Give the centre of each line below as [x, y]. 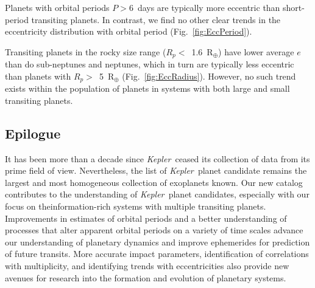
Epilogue [33, 133]
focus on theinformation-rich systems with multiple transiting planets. [136, 206]
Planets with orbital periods [57, 7]
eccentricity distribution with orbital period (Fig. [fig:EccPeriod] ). [129, 31]
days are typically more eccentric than [209, 7]
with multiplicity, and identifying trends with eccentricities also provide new [147, 266]
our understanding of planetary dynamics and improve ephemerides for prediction [157, 242]
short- [294, 7]
